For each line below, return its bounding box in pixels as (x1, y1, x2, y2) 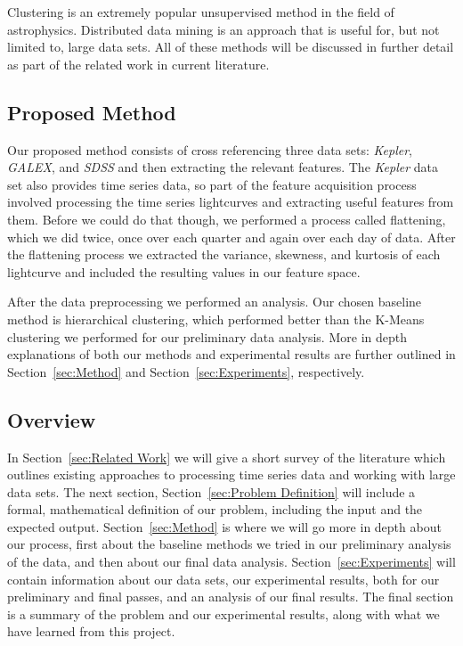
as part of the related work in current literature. (7, 54, 270, 73)
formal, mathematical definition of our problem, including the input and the (7, 500, 423, 519)
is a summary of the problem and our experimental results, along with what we (7, 604, 440, 623)
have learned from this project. (7, 622, 175, 641)
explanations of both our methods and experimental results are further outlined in (7, 345, 456, 364)
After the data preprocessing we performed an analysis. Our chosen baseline (7, 292, 422, 311)
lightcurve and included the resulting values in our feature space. (7, 262, 361, 281)
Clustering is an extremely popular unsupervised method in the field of (7, 3, 394, 20)
